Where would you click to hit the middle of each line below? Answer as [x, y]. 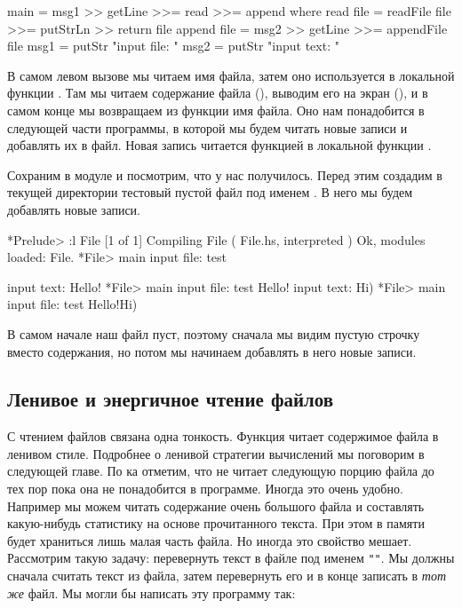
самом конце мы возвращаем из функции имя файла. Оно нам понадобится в [216, 110]
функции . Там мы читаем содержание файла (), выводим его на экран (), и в [218, 93]
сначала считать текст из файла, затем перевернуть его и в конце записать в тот [227, 576]
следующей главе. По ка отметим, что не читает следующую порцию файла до [221, 471]
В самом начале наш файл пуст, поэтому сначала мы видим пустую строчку [214, 333]
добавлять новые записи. [74, 209]
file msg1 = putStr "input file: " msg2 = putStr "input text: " [173, 46]
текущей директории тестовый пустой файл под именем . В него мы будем [210, 192]
